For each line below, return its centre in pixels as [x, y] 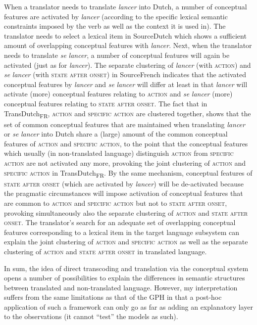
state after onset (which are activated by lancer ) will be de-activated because [124, 183]
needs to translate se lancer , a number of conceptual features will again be [117, 55]
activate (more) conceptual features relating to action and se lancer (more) [118, 94]
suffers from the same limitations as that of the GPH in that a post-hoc [113, 297]
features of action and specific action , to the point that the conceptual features [126, 143]
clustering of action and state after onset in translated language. [105, 251]
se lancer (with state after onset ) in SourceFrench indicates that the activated [125, 74]
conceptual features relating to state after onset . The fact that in [106, 103]
